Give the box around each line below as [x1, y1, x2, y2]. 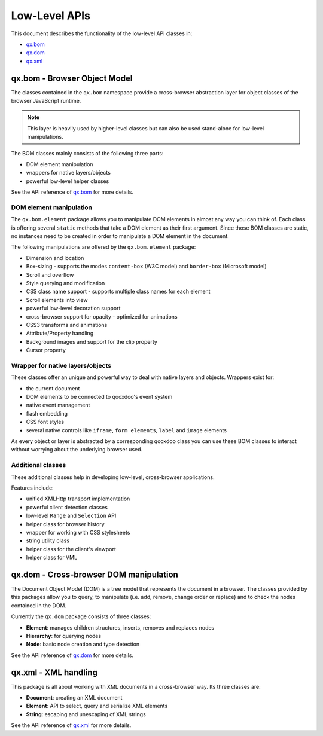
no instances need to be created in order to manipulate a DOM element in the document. [11, 233, 230, 240]
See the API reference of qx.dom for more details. [11, 652, 134, 659]
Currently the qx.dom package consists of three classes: [11, 613, 151, 620]
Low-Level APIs [11, 9, 91, 22]
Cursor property [26, 347, 66, 354]
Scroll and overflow [26, 271, 74, 278]
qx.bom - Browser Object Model [11, 73, 133, 83]
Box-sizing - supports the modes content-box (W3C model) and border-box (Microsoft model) [26, 263, 267, 270]
